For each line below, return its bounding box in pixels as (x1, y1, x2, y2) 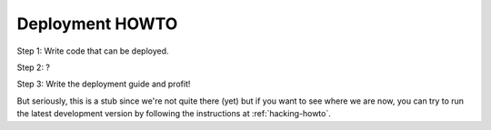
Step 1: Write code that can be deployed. (16, 45, 169, 56)
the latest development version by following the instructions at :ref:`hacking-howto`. (16, 108, 331, 119)
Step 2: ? (16, 62, 50, 73)
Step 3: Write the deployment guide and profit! (16, 78, 191, 90)
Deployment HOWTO (16, 14, 178, 34)
